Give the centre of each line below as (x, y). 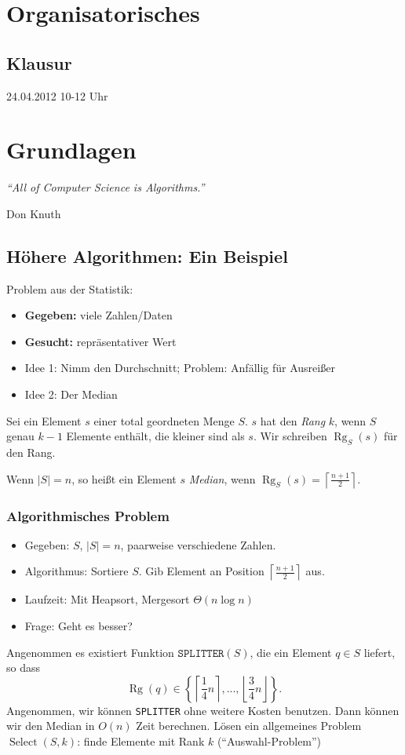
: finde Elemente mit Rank (141, 741)
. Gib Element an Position (201, 571)
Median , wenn (222, 478)
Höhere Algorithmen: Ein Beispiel (147, 255)
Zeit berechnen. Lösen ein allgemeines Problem (249, 726)
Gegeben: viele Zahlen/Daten (99, 315)
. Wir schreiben (290, 436)
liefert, (379, 652)
